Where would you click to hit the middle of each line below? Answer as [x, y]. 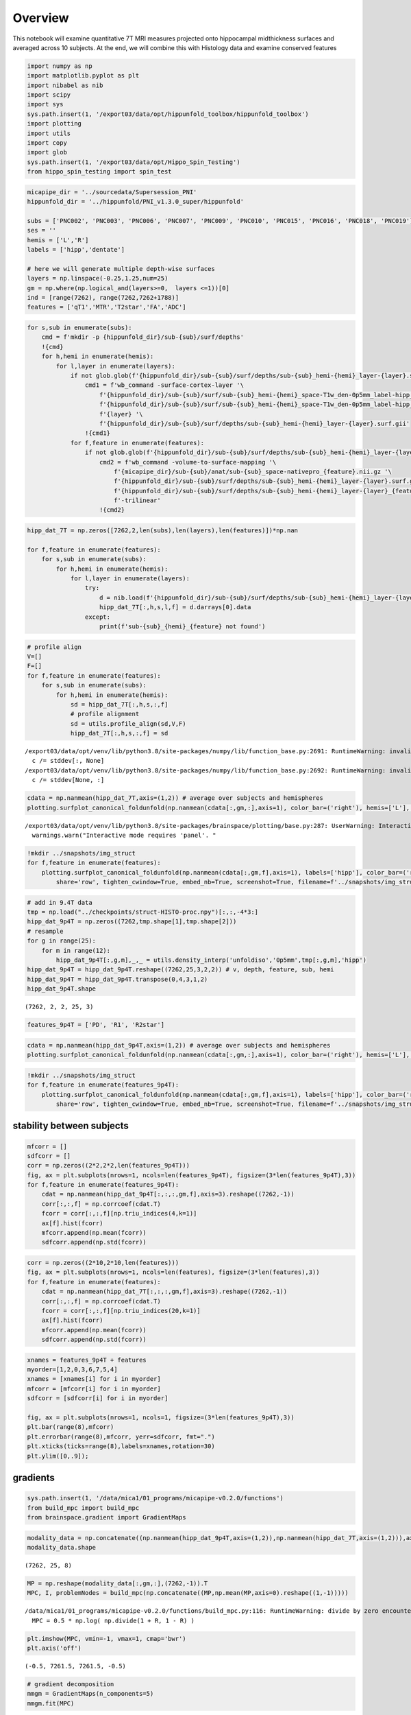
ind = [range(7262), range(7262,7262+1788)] [103, 298]
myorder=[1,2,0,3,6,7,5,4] [72, 1370]
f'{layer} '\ [121, 414]
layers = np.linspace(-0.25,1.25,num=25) [98, 279]
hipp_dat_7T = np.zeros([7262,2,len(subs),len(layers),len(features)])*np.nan [162, 531]
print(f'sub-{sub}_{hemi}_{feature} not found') [183, 626]
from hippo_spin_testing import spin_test [99, 172]
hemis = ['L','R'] [58, 240]
